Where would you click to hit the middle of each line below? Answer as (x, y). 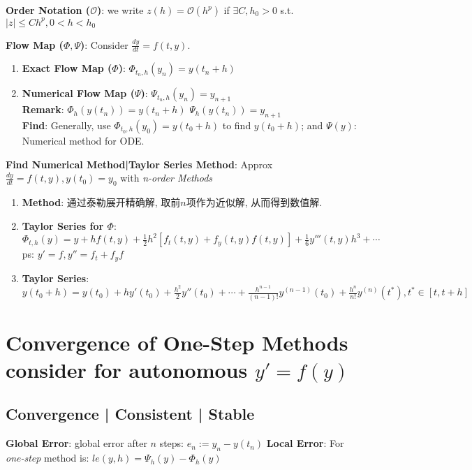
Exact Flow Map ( (67, 68)
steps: (172, 443)
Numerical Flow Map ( (78, 93)
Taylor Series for (63, 225)
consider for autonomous (127, 369)
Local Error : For (305, 443)
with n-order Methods (167, 178)
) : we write (120, 10)
